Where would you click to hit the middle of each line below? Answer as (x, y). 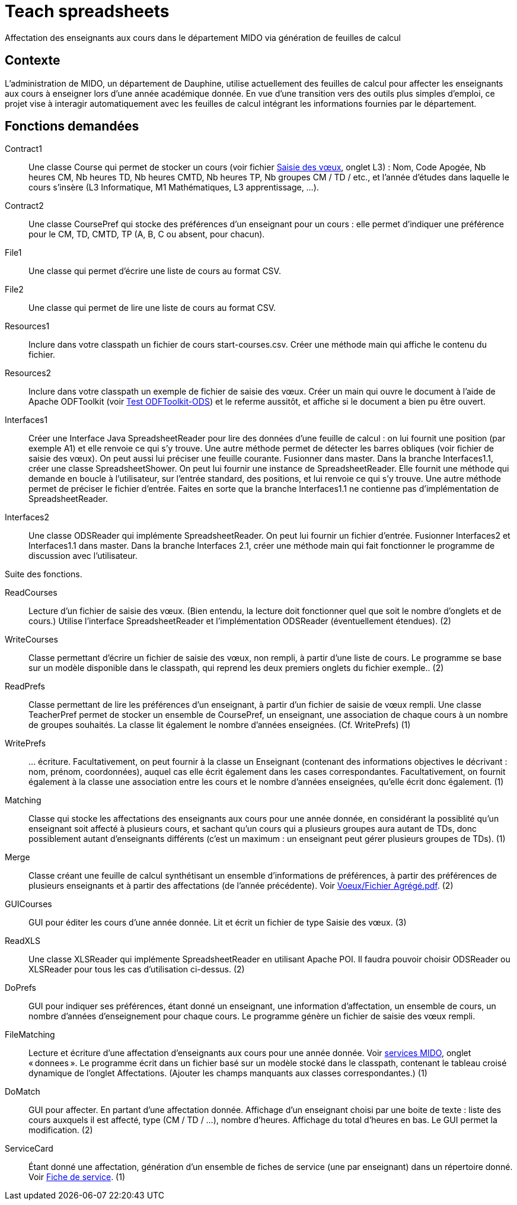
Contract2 (24, 206)
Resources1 (27, 326)
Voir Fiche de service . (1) (77, 1177)
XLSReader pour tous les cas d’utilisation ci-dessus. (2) (137, 969)
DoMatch (23, 1092)
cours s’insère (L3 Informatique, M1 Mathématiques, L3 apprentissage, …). (174, 187)
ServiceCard (29, 1149)
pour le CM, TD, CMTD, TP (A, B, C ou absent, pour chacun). (147, 234)
